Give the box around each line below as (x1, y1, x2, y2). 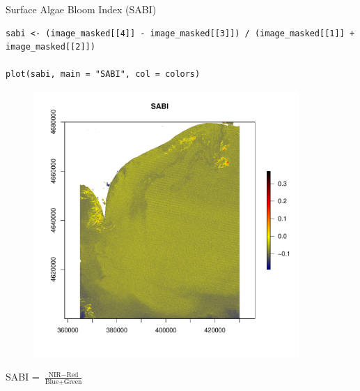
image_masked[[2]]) (6, 42, 95, 52)
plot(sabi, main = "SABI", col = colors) (6, 69, 201, 80)
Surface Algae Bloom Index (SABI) (6, 2, 157, 16)
